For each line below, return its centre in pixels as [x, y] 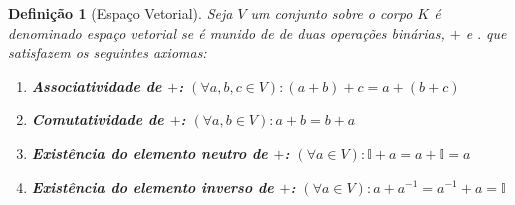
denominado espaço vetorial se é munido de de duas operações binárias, [226, 32]
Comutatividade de [97, 119]
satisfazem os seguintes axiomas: [107, 52]
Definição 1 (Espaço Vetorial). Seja [120, 13]
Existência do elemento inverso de [152, 186]
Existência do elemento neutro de [149, 152]
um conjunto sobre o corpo [331, 13]
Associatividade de [96, 85]
